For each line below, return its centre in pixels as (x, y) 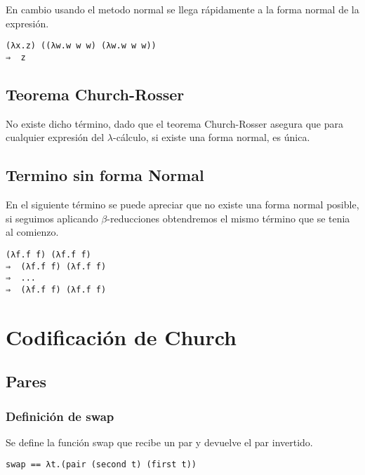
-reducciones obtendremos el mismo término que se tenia (228, 218)
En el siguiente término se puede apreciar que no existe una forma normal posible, (182, 205)
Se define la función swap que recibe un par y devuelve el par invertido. (159, 442)
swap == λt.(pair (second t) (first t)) (101, 465)
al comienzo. (32, 232)
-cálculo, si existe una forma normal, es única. (212, 137)
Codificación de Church (121, 336)
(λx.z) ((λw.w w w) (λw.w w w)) (81, 46)
